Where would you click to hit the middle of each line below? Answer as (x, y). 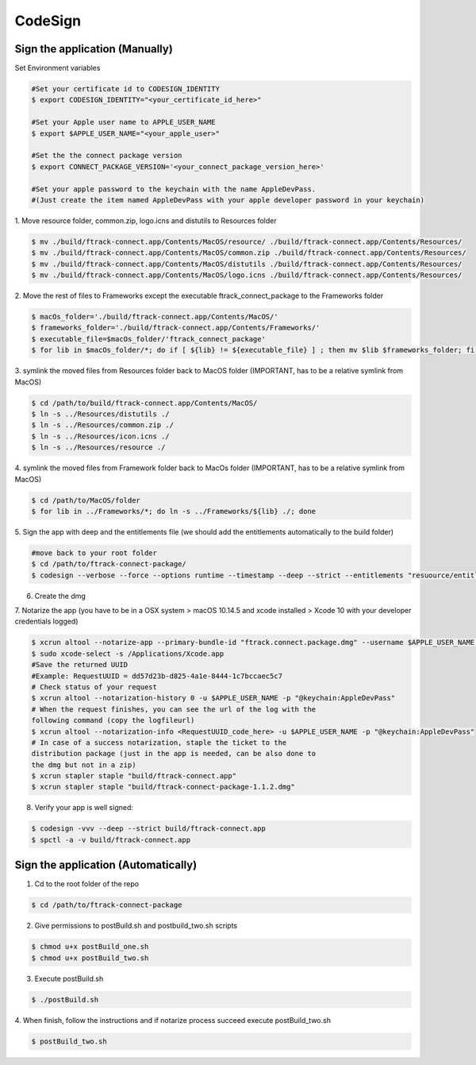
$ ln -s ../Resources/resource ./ (98, 448)
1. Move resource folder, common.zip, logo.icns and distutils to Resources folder (146, 220)
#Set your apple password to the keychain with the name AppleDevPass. (174, 189)
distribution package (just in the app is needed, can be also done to (174, 754)
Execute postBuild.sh (69, 978)
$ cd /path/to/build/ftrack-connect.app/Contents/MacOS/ (144, 403)
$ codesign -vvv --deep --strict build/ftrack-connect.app (148, 829)
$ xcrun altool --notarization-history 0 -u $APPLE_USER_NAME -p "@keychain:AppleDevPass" (213, 698)
